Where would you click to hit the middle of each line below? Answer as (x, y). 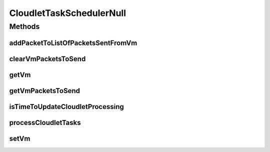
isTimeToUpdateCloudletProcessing (67, 107)
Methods (24, 26)
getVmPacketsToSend (44, 91)
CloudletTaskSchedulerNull (68, 13)
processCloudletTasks (45, 122)
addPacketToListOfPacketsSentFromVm (73, 43)
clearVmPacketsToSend (47, 59)
